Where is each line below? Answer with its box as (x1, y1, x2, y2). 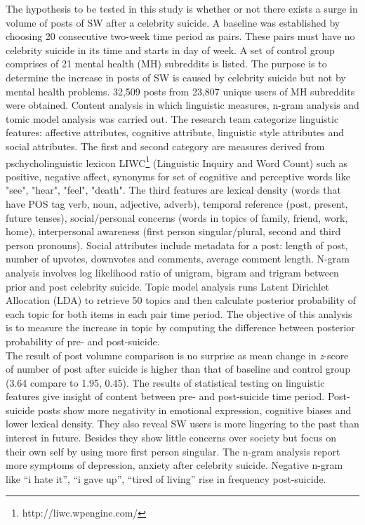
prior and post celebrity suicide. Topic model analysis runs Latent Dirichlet (6, 279, 330, 293)
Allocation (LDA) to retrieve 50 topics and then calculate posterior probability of (6, 293, 356, 307)
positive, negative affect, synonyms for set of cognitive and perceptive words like (6, 168, 350, 183)
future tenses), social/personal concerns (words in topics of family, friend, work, (6, 210, 348, 225)
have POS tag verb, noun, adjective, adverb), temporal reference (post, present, (6, 196, 348, 211)
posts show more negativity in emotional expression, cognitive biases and (37, 402, 352, 417)
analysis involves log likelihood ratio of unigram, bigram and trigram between (6, 265, 339, 279)
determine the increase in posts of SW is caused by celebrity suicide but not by (6, 69, 346, 84)
